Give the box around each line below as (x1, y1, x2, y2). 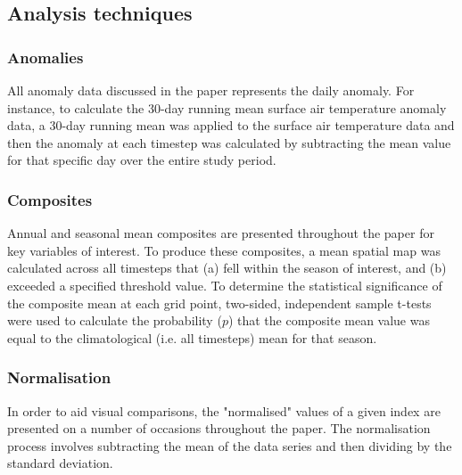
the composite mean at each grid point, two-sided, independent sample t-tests (7, 293, 432, 312)
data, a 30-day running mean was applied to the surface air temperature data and (7, 116, 455, 135)
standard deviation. (7, 454, 113, 472)
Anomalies (7, 45, 84, 68)
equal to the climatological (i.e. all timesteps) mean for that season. (7, 328, 377, 347)
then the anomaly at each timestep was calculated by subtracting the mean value (7, 133, 451, 152)
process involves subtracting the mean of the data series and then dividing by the (7, 436, 452, 455)
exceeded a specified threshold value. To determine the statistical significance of (7, 275, 442, 294)
